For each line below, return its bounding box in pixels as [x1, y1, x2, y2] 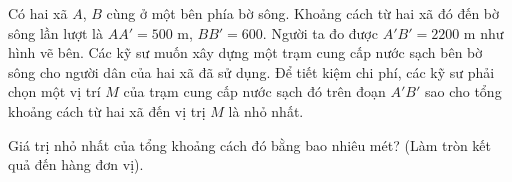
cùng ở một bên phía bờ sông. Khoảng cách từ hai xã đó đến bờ [106, 3, 500, 23]
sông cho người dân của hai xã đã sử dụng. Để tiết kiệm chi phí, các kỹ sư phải [8, 61, 495, 82]
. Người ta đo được [262, 22, 378, 43]
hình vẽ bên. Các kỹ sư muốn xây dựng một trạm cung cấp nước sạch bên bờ [8, 42, 483, 63]
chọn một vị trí [8, 81, 101, 102]
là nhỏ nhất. [228, 100, 304, 121]
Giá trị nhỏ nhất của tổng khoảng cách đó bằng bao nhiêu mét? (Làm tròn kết [8, 134, 491, 155]
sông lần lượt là [8, 22, 103, 43]
